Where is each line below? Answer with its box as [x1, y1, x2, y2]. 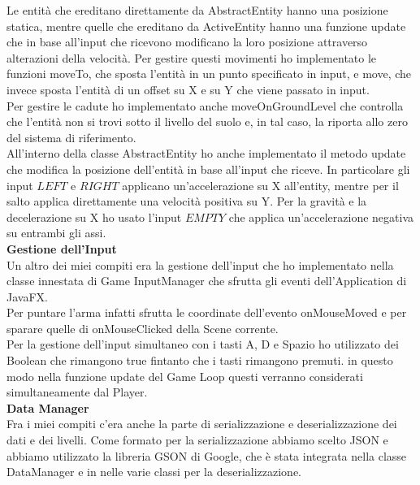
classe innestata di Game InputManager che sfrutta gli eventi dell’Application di [6, 272, 407, 289]
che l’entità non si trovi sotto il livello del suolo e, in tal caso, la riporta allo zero [6, 113, 408, 130]
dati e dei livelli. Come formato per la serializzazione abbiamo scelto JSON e [6, 431, 388, 448]
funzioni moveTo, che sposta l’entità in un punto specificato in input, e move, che [6, 65, 412, 82]
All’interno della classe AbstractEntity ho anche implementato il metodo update [6, 145, 406, 162]
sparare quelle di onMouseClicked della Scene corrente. [6, 319, 279, 336]
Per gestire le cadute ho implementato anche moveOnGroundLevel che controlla [6, 97, 404, 114]
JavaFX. [6, 288, 48, 305]
